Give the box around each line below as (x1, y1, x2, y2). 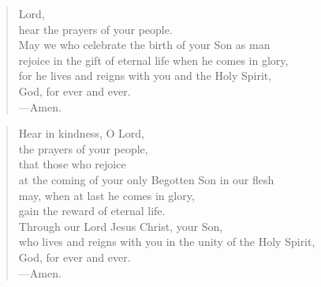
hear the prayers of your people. (18, 21, 173, 37)
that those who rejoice (18, 156, 126, 172)
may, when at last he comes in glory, (18, 187, 195, 203)
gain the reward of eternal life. (18, 202, 166, 219)
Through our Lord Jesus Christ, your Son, (18, 217, 223, 234)
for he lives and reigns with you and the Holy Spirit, (18, 67, 272, 84)
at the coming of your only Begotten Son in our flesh (18, 171, 274, 187)
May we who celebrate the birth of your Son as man (18, 36, 271, 53)
